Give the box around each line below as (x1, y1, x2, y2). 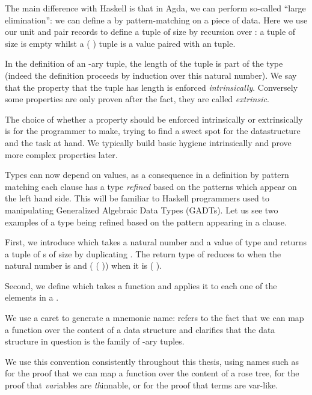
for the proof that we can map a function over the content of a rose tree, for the (5, 367, 299, 379)
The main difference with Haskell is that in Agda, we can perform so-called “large (5, 2, 306, 14)
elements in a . (5, 291, 59, 304)
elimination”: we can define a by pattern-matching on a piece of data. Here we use (5, 13, 308, 26)
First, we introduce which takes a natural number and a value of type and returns (5, 236, 307, 248)
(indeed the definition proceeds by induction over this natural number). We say (5, 69, 297, 81)
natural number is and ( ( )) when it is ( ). (5, 259, 162, 272)
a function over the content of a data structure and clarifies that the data (5, 323, 275, 335)
